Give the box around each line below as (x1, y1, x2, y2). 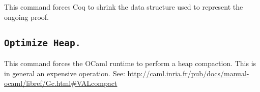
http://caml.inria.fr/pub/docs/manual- (127, 68, 249, 78)
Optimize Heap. (4, 37, 81, 48)
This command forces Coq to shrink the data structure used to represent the (4, 2, 243, 12)
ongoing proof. (4, 11, 49, 22)
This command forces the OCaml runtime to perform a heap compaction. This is (4, 57, 256, 68)
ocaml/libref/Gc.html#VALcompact (4, 78, 118, 88)
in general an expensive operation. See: (4, 68, 125, 78)
